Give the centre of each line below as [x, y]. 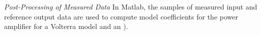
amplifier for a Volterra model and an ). [66, 26]
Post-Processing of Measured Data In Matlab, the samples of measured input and [131, 6]
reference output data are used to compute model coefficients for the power [121, 16]
